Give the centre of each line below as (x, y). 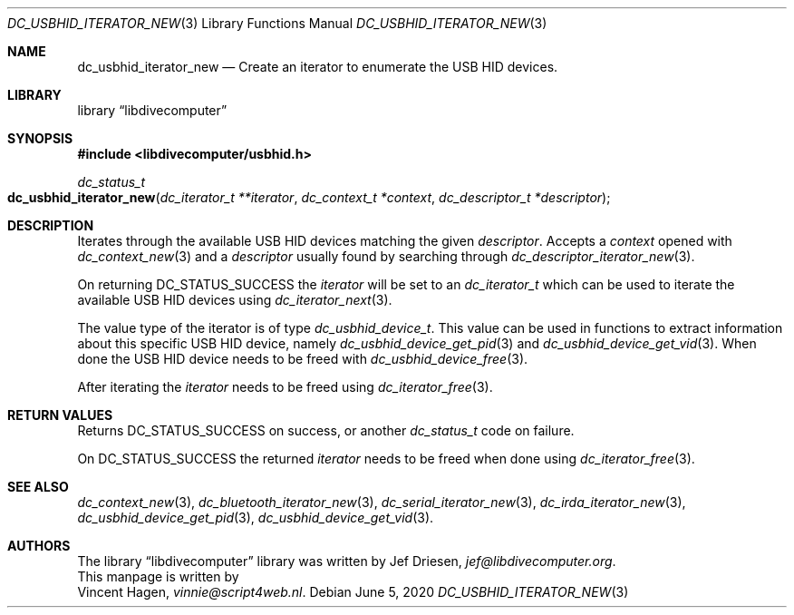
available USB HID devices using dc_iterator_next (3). (235, 300)
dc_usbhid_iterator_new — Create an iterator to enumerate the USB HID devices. (318, 67)
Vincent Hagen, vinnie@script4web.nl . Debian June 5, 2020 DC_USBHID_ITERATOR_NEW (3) (353, 592)
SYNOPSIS (40, 138)
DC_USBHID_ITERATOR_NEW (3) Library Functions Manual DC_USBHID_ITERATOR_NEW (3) (277, 23)
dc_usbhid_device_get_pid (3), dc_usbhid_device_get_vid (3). (256, 517)
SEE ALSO (38, 487)
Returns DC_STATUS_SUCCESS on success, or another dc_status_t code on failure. (326, 430)
